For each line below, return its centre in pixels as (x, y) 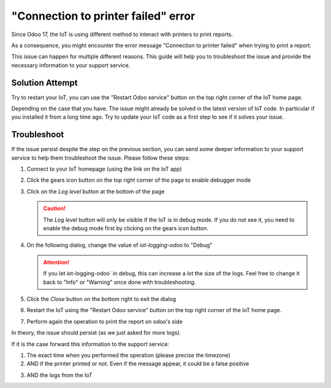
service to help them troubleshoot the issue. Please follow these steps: (101, 158)
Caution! (55, 209)
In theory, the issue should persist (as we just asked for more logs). (96, 333)
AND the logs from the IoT (59, 375)
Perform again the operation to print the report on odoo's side (105, 321)
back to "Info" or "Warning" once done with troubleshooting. (120, 282)
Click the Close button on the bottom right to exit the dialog (101, 299)
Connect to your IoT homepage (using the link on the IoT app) (104, 169)
